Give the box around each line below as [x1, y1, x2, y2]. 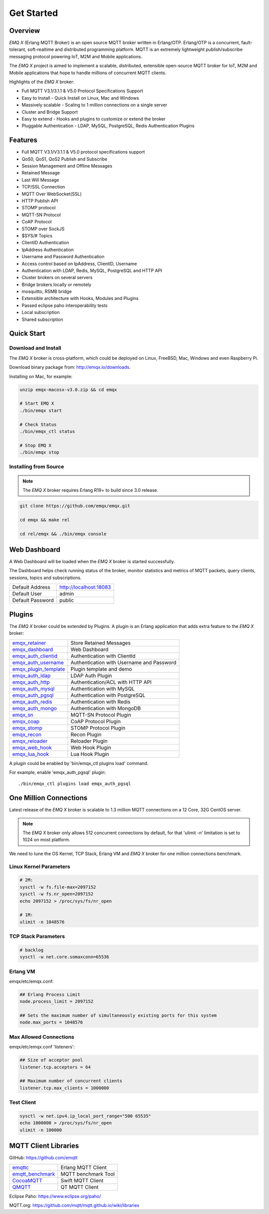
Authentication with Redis [70, 698, 131, 705]
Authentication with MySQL [70, 685, 135, 692]
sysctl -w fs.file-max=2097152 [19, 884, 97, 890]
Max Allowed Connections [9, 1033, 75, 1040]
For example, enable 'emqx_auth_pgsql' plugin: [9, 769, 106, 775]
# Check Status [19, 422, 57, 427]
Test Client [9, 1099, 36, 1106]
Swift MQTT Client [60, 1177, 104, 1184]
